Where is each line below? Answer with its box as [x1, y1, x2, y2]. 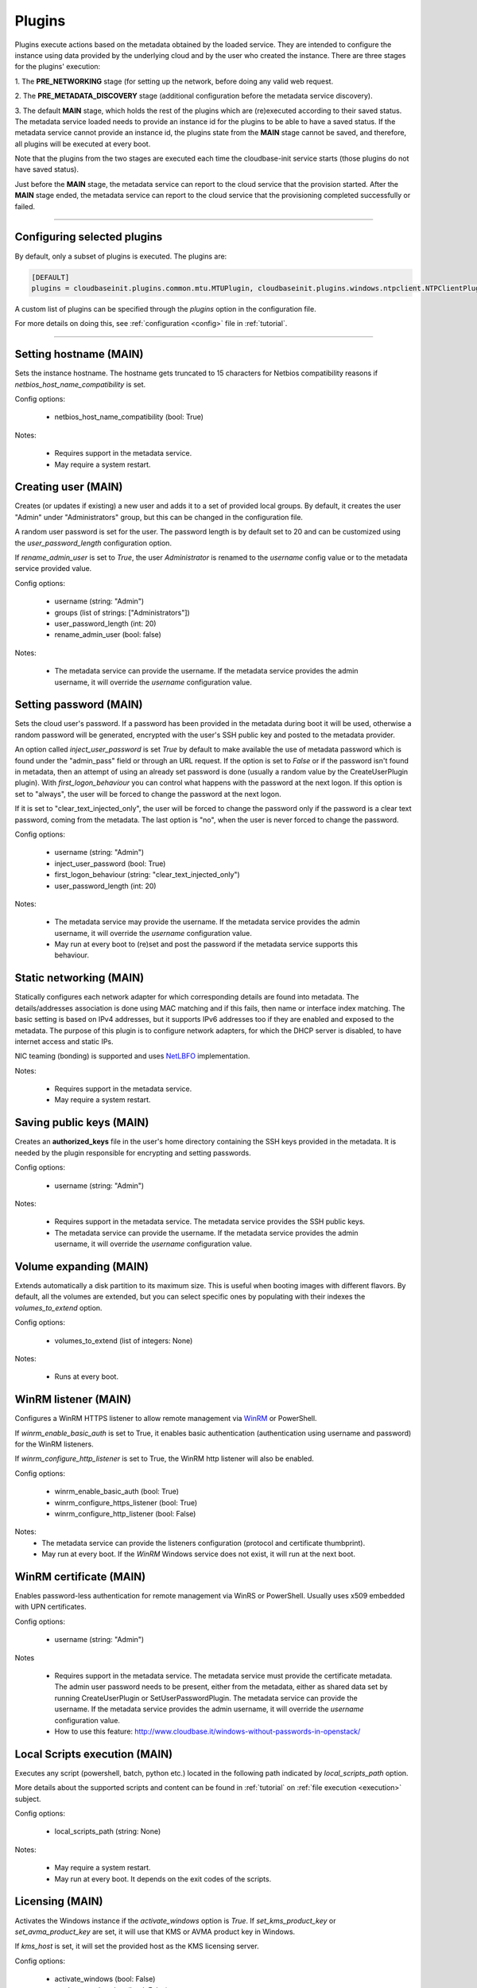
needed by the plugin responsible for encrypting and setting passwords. [14, 1147, 252, 1157]
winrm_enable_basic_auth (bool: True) [54, 1487, 179, 1497]
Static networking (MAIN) [14, 971, 145, 985]
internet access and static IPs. [14, 1036, 114, 1046]
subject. [14, 1794, 41, 1804]
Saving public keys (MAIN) [14, 1116, 149, 1129]
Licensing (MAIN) [14, 1895, 103, 1908]
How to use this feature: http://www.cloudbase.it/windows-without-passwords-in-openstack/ [54, 1726, 361, 1736]
